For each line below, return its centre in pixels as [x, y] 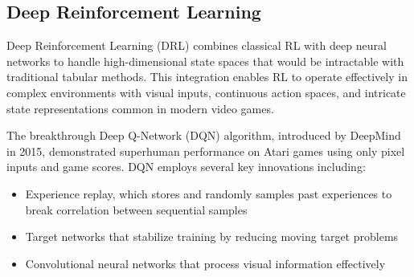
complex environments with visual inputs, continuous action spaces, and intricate [206, 92]
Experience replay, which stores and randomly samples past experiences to [209, 193]
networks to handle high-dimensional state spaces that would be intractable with [205, 61]
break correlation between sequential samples [136, 209]
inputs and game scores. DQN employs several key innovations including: [186, 167]
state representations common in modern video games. [140, 108]
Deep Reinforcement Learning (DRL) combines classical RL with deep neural [197, 45]
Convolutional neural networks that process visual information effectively [205, 263]
